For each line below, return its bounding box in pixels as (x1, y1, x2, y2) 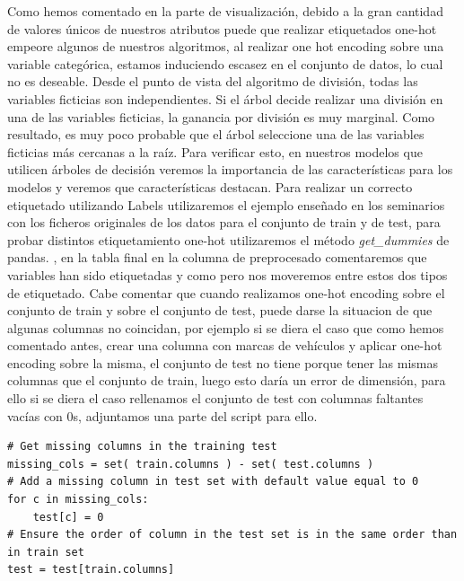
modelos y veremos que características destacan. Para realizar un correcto (7, 177, 413, 196)
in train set (7, 545, 84, 559)
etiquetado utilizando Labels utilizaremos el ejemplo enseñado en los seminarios (7, 195, 445, 214)
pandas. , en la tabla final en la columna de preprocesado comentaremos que (7, 248, 427, 267)
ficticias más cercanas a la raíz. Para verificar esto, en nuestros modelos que (7, 142, 423, 161)
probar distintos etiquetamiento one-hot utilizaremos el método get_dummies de (7, 230, 450, 249)
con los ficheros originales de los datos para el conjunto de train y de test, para (7, 213, 441, 232)
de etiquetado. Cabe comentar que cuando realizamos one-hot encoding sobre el (7, 283, 445, 302)
